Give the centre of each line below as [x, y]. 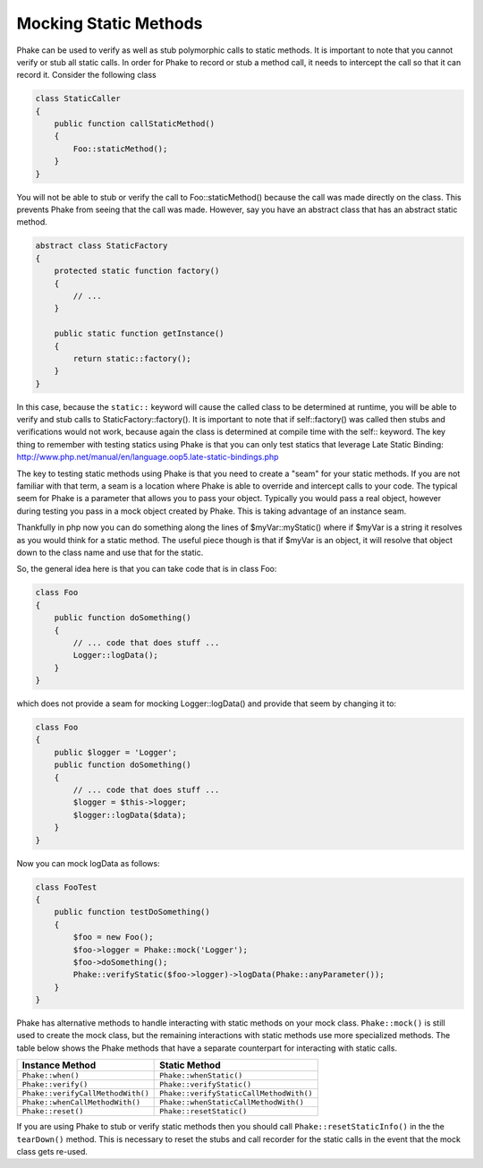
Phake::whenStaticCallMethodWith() [232, 1102]
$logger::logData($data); [130, 815]
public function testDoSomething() [132, 912]
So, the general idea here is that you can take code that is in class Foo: [147, 569]
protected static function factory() [137, 271]
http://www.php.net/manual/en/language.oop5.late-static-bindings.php [148, 457]
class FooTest [66, 887]
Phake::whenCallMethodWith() [81, 1102]
